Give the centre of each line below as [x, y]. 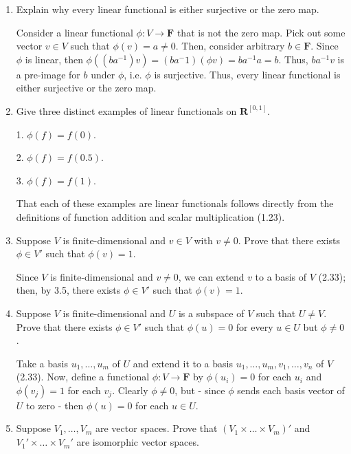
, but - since [200, 390]
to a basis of [281, 276]
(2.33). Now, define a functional [83, 377]
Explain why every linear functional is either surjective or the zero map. [168, 9]
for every [254, 326]
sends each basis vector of [291, 390]
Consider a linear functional [75, 32]
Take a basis [42, 363]
